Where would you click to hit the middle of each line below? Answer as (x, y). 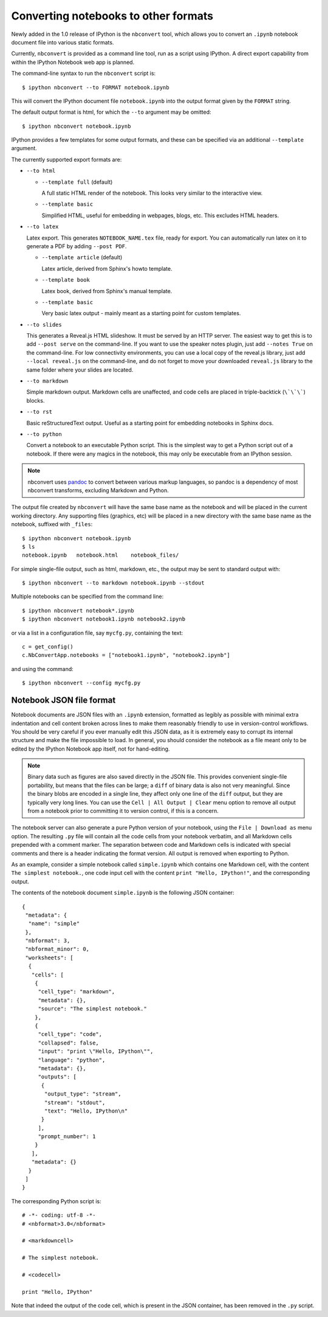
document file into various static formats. (63, 42)
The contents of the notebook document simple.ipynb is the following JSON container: (123, 893)
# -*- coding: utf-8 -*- (59, 1215)
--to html (41, 171)
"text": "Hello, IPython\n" (86, 1111)
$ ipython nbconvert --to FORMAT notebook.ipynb (96, 87)
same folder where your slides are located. (80, 370)
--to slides (44, 325)
